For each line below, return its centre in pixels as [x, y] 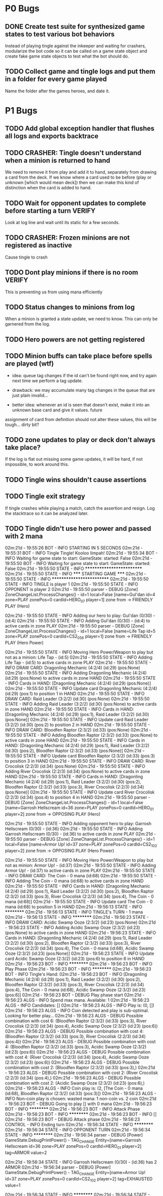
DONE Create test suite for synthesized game [75, 27]
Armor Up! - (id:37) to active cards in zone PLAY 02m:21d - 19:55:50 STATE [80, 870]
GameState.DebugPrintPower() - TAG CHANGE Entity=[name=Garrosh [73, 1141]
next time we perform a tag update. [47, 381]
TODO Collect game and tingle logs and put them [80, 71]
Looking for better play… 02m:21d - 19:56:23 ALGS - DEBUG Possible [74, 1015]
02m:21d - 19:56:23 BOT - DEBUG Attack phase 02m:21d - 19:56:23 [73, 1119]
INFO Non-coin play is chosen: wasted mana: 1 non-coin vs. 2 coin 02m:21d [81, 1098]
